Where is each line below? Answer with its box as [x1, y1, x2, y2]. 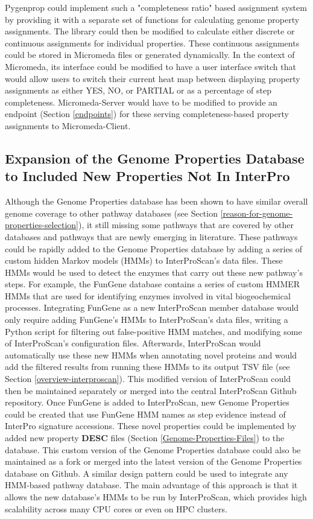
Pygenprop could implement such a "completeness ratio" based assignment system [5, 1, 307, 13]
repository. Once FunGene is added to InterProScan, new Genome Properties [5, 396, 289, 409]
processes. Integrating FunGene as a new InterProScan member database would [5, 301, 299, 314]
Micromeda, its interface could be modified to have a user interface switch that [5, 60, 296, 72]
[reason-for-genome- [220, 206, 293, 219]
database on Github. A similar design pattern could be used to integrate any [5, 466, 288, 479]
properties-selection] [5, 218, 78, 231]
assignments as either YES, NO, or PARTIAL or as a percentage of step [5, 84, 271, 97]
